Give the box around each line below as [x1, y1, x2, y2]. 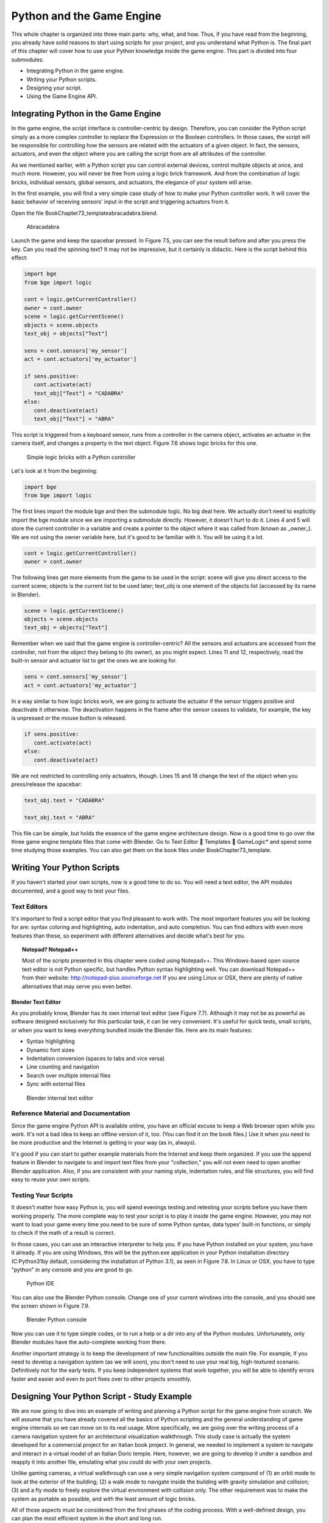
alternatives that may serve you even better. [22, 983, 132, 990]
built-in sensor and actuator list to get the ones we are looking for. [11, 657, 177, 664]
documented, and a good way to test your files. [11, 887, 130, 894]
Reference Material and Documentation [11, 1109, 130, 1118]
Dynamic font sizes [26, 1046, 75, 1053]
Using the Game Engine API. [26, 93, 97, 100]
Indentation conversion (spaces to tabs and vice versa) [26, 1055, 165, 1062]
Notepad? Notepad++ [22, 946, 79, 953]
